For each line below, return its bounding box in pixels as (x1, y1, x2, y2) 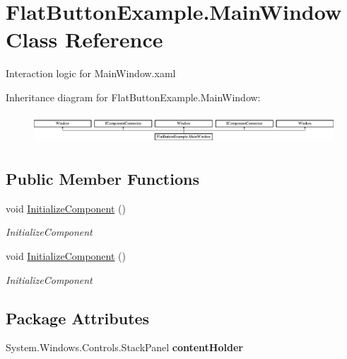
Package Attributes (6, 307, 150, 329)
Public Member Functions (6, 168, 199, 190)
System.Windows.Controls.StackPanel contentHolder (6, 340, 243, 355)
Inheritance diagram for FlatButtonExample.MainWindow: (6, 89, 261, 104)
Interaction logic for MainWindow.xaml (6, 66, 176, 81)
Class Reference (6, 25, 163, 54)
